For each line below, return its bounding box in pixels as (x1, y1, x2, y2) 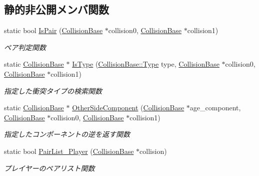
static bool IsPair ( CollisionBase (4, 25, 103, 36)
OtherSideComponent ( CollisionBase (72, 102, 184, 113)
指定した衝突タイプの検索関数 (4, 85, 102, 96)
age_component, (189, 102, 241, 113)
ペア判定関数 (4, 42, 46, 52)
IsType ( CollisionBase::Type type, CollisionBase (72, 59, 219, 69)
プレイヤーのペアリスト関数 (4, 162, 95, 173)
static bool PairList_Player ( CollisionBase (4, 145, 134, 156)
